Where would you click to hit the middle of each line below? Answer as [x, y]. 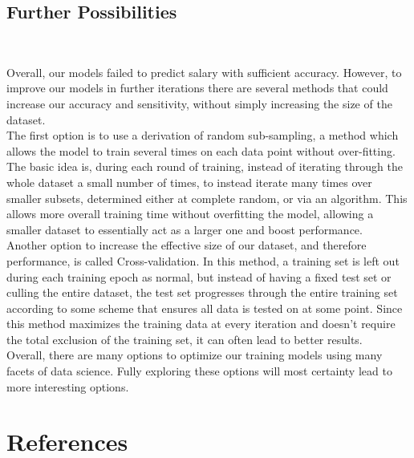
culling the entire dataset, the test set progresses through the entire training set [202, 292]
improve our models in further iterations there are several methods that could [197, 88]
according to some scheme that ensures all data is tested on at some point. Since [205, 308]
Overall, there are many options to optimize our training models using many [195, 355]
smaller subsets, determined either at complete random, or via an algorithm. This [207, 198]
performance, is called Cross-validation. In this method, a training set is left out [203, 260]
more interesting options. [68, 386]
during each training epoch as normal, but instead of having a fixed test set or [199, 276]
